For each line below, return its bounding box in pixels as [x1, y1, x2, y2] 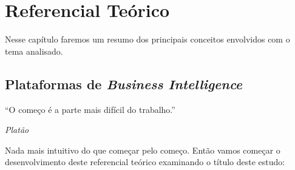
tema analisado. [5, 44, 63, 57]
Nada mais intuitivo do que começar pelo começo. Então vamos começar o [5, 143, 280, 156]
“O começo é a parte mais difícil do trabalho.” [5, 103, 175, 115]
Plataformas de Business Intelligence [5, 74, 243, 93]
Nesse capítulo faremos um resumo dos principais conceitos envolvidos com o [5, 33, 290, 46]
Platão [5, 123, 29, 136]
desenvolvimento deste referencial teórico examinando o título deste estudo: [5, 155, 285, 168]
